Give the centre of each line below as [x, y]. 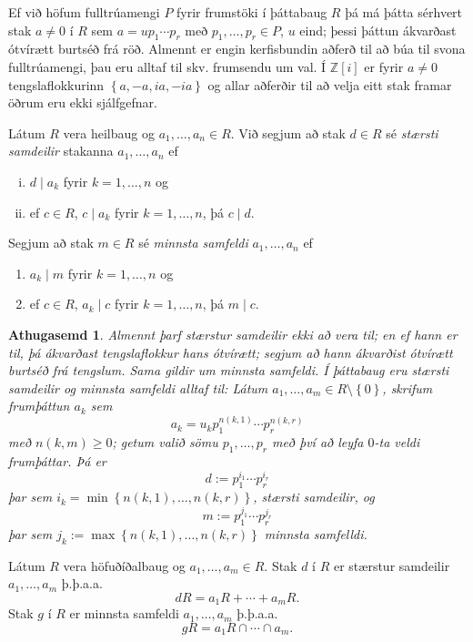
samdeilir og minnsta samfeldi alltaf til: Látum [138, 387]
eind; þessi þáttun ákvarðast [378, 30]
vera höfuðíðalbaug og [124, 565]
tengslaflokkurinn [56, 84]
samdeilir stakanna [61, 151]
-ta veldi [397, 442]
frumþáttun [39, 406]
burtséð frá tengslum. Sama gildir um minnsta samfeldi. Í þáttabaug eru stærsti [229, 370]
